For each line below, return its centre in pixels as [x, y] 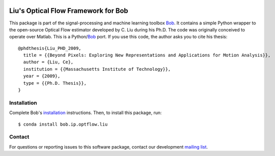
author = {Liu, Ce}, [48, 62]
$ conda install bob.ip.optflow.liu [63, 124]
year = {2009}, [42, 76]
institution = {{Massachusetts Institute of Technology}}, [97, 69]
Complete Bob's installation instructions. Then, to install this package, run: [85, 113]
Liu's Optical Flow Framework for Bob [69, 11]
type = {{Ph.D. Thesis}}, [55, 83]
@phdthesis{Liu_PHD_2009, [50, 48]
